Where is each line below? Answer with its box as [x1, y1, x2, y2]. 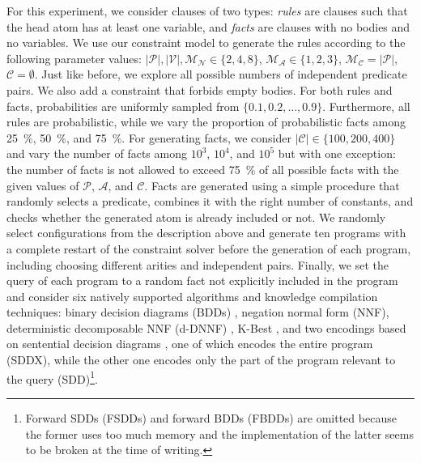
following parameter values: [6, 49, 142, 66]
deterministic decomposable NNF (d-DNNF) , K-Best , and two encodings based [6, 319, 406, 336]
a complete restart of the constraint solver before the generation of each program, [6, 240, 411, 257]
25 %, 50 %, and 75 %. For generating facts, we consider [6, 129, 292, 146]
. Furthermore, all [322, 97, 410, 114]
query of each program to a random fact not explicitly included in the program [6, 272, 398, 289]
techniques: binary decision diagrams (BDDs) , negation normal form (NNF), [6, 304, 389, 321]
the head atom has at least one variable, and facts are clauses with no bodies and [6, 18, 410, 35]
